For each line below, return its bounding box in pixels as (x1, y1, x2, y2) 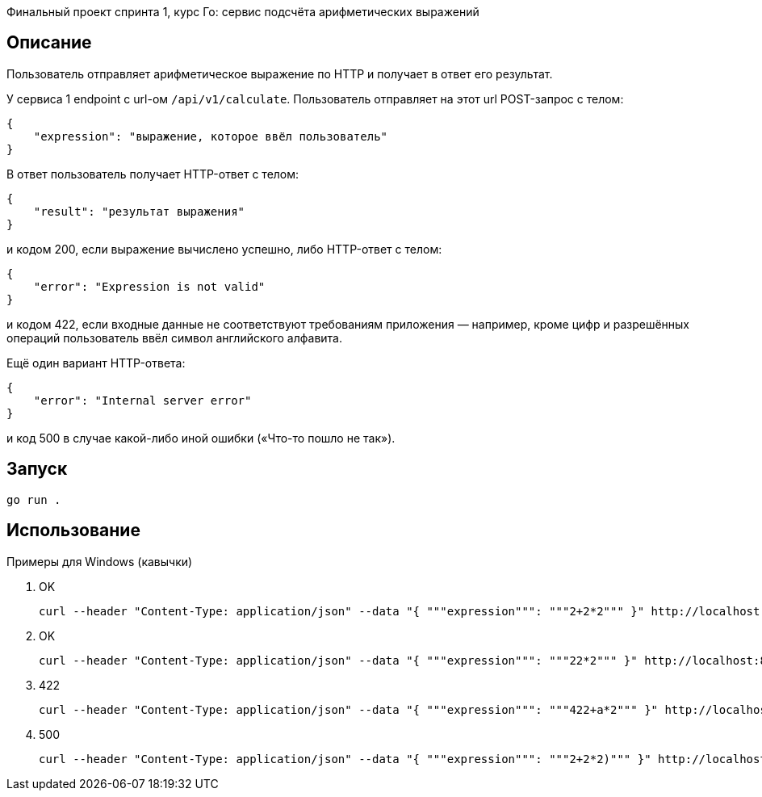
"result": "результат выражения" (33, 204, 245, 218)
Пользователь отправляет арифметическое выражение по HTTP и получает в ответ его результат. (6, 66, 553, 81)
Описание (6, 32, 92, 53)
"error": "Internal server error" (33, 393, 252, 407)
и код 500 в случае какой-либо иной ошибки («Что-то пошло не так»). (6, 430, 396, 445)
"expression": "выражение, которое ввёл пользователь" (33, 129, 388, 143)
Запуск (6, 459, 68, 480)
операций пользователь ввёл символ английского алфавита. (6, 330, 342, 345)
